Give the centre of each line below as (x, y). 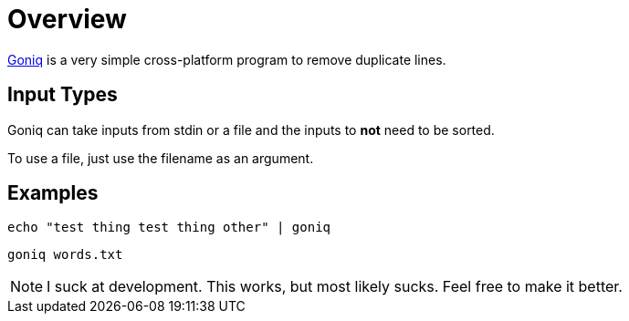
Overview (67, 19)
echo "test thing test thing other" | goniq (169, 228)
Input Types (63, 95)
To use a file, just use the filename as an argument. (161, 158)
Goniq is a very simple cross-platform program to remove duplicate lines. (227, 59)
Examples (53, 193)
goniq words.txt (65, 255)
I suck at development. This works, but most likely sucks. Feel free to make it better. (335, 287)
